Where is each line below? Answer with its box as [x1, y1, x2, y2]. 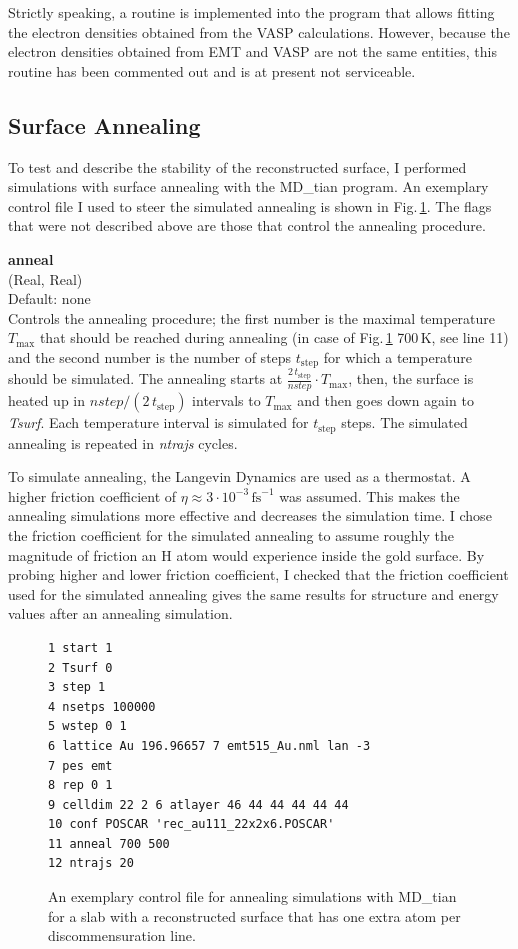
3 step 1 [48, 680, 106, 695]
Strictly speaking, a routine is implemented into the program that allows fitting [8, 2, 495, 22]
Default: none [8, 288, 91, 309]
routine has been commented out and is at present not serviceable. [8, 60, 416, 81]
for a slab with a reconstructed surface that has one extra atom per [48, 905, 461, 926]
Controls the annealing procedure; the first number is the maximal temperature [8, 307, 496, 328]
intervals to [192, 390, 261, 411]
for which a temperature [323, 346, 473, 367]
